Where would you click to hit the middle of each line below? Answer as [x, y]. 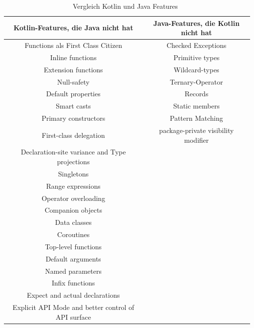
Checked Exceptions [196, 45]
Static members [196, 106]
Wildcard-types [196, 69]
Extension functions [73, 69]
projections [73, 161]
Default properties [73, 94]
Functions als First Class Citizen [73, 45]
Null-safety [74, 81]
